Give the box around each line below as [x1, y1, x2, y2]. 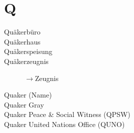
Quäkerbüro [4, 26, 41, 37]
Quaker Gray [4, 99, 44, 109]
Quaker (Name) [4, 89, 52, 100]
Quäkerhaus [4, 36, 41, 46]
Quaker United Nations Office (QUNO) [4, 118, 125, 129]
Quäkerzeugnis [4, 55, 49, 66]
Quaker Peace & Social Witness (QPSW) [4, 109, 130, 119]
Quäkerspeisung [4, 46, 53, 56]
